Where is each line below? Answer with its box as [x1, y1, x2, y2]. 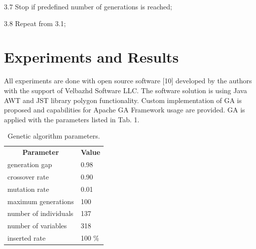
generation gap [7, 159, 52, 169]
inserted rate [7, 233, 46, 243]
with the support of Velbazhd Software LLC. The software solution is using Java [4, 85, 247, 95]
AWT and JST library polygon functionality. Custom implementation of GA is [4, 95, 242, 105]
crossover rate [7, 171, 49, 181]
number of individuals [7, 208, 73, 218]
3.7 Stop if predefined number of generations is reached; [4, 1, 172, 11]
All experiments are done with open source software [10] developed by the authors [4, 75, 252, 86]
